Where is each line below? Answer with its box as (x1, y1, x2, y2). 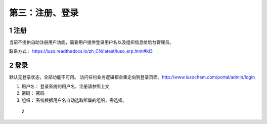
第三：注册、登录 (9, 7, 79, 18)
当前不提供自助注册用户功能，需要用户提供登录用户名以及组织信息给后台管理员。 (9, 40, 174, 45)
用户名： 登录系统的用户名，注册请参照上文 (21, 83, 110, 89)
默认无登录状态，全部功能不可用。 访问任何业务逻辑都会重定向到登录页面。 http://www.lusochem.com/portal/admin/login (9, 74, 255, 80)
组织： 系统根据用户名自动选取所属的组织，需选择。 (21, 97, 127, 103)
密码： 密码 (21, 90, 44, 96)
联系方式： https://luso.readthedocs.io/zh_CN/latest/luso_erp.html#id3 (9, 48, 153, 54)
